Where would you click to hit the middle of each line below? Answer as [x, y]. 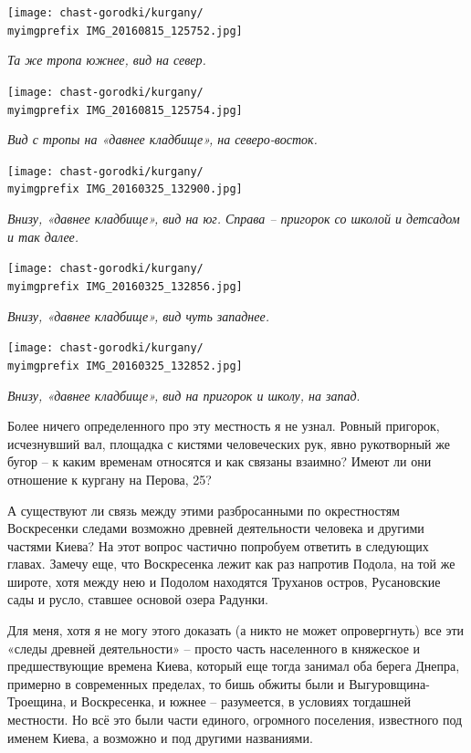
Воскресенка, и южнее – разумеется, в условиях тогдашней [246, 701]
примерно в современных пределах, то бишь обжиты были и [176, 683]
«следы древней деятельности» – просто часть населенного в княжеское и [214, 648]
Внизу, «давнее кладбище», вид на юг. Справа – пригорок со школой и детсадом [234, 219]
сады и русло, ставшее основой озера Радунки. [138, 599]
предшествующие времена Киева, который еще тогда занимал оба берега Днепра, [234, 666]
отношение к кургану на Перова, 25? [110, 479]
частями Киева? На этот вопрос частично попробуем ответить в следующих [218, 545]
